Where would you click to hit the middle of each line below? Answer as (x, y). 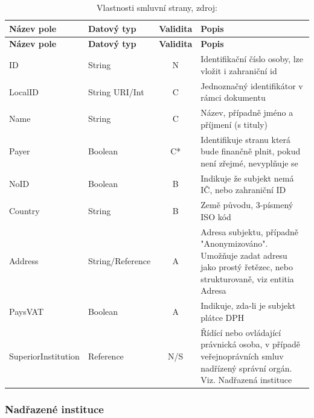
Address (24, 261)
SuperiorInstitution (44, 356)
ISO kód (216, 216)
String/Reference (119, 261)
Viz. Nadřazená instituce (246, 380)
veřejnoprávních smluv (242, 356)
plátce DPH (223, 317)
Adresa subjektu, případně (249, 231)
